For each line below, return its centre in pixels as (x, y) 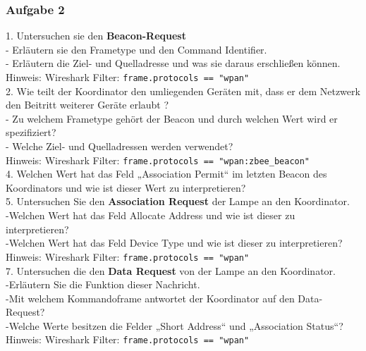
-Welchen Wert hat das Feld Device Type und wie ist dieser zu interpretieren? (174, 243)
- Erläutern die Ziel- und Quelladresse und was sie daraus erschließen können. (173, 63)
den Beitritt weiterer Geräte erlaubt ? (87, 105)
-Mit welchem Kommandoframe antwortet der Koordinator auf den (150, 298)
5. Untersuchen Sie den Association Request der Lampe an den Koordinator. (178, 201)
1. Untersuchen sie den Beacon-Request (96, 36)
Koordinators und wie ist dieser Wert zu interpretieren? (126, 187)
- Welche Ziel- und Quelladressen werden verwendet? (120, 146)
